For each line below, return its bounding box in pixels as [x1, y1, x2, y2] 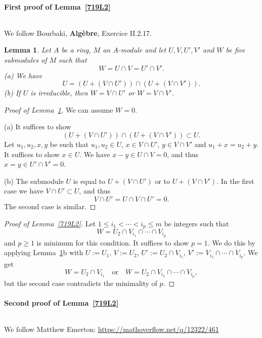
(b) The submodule [4, 175, 64, 186]
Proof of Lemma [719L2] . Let [4, 218, 96, 228]
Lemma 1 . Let [4, 44, 51, 55]
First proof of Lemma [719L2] [4, 1, 111, 12]
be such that [50, 138, 89, 149]
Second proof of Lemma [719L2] [4, 297, 119, 308]
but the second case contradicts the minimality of [4, 277, 157, 288]
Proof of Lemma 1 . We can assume [4, 104, 113, 115]
